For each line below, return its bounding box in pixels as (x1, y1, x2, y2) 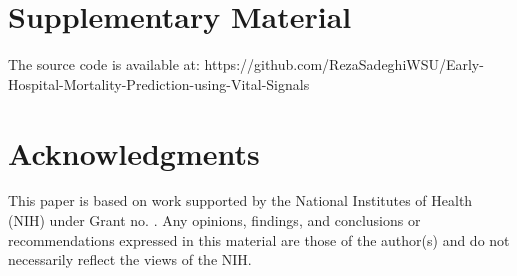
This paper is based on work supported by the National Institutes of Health (8, 190, 473, 211)
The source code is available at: (8, 54, 200, 75)
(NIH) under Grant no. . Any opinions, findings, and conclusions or (8, 210, 421, 231)
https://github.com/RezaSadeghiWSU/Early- (204, 54, 484, 75)
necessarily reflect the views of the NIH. (8, 249, 252, 270)
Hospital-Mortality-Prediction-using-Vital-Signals (8, 73, 310, 94)
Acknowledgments (8, 132, 260, 173)
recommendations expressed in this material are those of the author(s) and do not (8, 229, 510, 250)
